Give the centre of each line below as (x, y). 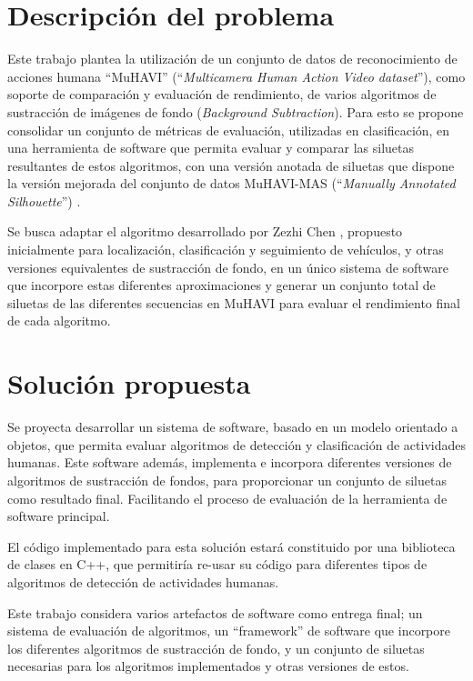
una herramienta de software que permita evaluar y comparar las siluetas (211, 148)
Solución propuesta (129, 383)
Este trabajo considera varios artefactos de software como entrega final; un (215, 612)
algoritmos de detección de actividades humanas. (143, 581)
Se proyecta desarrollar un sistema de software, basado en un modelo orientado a (233, 427)
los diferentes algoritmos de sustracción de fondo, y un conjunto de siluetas (216, 648)
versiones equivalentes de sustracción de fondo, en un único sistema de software (228, 267)
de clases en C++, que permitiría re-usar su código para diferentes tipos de (217, 564)
